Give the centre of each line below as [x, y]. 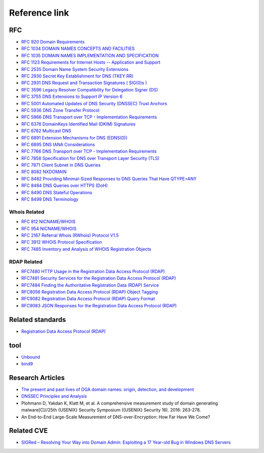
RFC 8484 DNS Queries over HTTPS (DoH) [65, 185]
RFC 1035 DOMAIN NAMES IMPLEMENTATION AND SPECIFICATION [90, 55]
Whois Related [27, 212]
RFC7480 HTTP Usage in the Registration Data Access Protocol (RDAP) [93, 271]
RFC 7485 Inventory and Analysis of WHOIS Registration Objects [86, 249]
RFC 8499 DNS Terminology [50, 199]
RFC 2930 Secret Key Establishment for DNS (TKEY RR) [77, 76]
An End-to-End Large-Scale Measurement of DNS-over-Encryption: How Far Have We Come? [116, 417]
